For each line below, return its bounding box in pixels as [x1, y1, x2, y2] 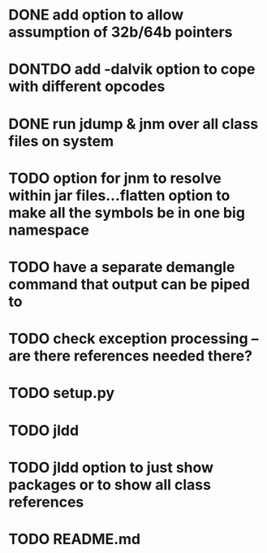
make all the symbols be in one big [8, 203, 246, 222]
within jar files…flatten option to [8, 186, 230, 205]
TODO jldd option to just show [8, 458, 213, 477]
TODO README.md [8, 529, 140, 548]
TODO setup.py [8, 384, 115, 403]
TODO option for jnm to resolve [8, 169, 222, 188]
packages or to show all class [8, 475, 211, 494]
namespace [8, 221, 89, 239]
